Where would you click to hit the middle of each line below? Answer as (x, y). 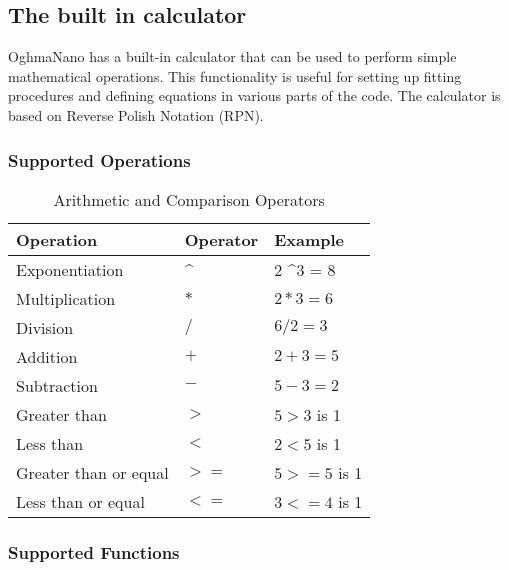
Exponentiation (70, 269)
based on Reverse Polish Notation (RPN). (136, 114)
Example (309, 239)
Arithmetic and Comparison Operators (189, 199)
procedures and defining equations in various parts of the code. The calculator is (254, 95)
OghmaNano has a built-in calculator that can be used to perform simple (232, 56)
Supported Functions (94, 551)
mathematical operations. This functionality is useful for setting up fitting (235, 75)
